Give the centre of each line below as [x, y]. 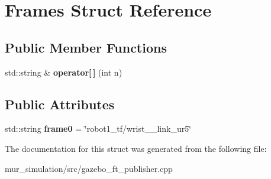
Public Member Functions [86, 47]
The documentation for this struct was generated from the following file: [136, 148]
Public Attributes [60, 104]
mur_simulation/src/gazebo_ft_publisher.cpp [89, 168]
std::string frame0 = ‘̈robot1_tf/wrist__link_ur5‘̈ [98, 128]
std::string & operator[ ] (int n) [64, 72]
